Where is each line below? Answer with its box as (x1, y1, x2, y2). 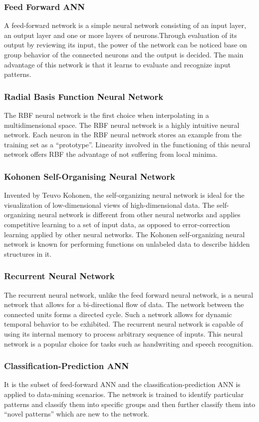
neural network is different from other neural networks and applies (37, 209, 241, 220)
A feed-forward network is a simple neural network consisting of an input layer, (4, 20, 247, 30)
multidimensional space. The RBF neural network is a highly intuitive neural (4, 119, 240, 130)
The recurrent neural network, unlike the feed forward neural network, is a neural (4, 289, 254, 300)
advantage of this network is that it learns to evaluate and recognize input (4, 59, 231, 69)
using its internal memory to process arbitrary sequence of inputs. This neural (4, 328, 243, 339)
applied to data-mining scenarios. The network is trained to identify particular (4, 389, 244, 399)
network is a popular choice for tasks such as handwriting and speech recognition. (4, 338, 254, 349)
